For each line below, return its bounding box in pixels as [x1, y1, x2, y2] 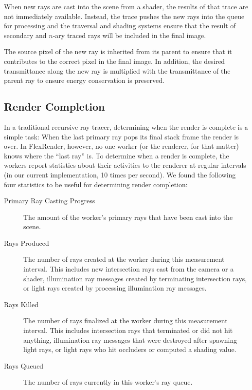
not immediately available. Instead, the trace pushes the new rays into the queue [4, 11, 245, 21]
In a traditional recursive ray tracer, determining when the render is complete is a [4, 121, 248, 132]
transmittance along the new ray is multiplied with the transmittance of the [4, 65, 231, 76]
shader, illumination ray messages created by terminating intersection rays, [23, 273, 247, 283]
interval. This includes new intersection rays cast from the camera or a [23, 264, 234, 274]
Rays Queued [4, 360, 44, 370]
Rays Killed [4, 299, 39, 309]
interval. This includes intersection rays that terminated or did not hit [23, 325, 233, 335]
